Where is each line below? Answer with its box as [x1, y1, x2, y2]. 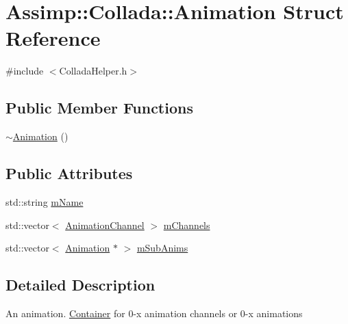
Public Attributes [5, 163, 133, 184]
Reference [5, 24, 101, 52]
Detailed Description [5, 274, 156, 295]
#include [5, 64, 44, 78]
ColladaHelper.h [59, 64, 127, 78]
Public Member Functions [5, 97, 193, 118]
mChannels [163, 217, 210, 232]
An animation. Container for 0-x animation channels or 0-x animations [5, 306, 303, 320]
